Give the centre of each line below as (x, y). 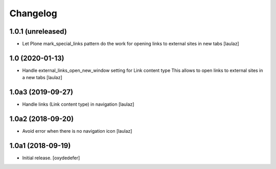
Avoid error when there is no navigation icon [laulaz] (77, 131)
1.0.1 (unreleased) (38, 31)
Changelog (33, 13)
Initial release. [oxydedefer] (51, 158)
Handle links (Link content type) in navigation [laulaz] (78, 104)
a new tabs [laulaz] (42, 78)
